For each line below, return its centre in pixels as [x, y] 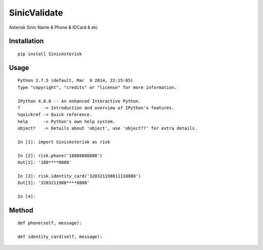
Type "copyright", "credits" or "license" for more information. [97, 87]
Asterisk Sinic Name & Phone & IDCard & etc [54, 27]
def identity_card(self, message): [60, 237]
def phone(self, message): [50, 223]
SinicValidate [36, 13]
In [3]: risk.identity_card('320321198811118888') [79, 176]
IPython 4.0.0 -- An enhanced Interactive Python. [79, 101]
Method [21, 210]
